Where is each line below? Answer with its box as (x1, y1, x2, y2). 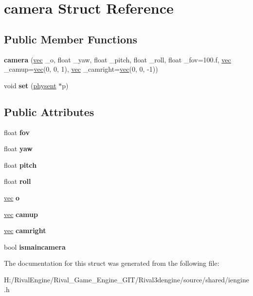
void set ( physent (4, 80, 56, 90)
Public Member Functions (4, 31, 137, 46)
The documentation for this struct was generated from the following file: (4, 258, 219, 268)
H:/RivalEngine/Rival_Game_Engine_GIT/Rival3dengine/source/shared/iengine (4, 274, 249, 284)
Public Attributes (4, 104, 94, 119)
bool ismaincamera (4, 241, 66, 252)
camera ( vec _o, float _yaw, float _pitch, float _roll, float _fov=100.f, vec (4, 54, 231, 64)
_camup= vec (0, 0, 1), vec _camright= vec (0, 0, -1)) (4, 64, 158, 74)
